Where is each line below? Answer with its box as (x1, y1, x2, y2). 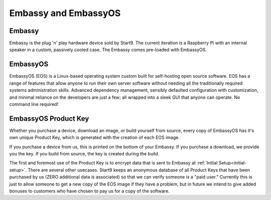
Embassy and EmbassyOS (9, 8, 121, 19)
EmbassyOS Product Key (9, 114, 89, 123)
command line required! (9, 101, 59, 107)
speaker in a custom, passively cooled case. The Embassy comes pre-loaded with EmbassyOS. (9, 47, 207, 53)
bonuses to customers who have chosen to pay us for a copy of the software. (9, 188, 170, 194)
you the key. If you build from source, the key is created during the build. (9, 151, 160, 156)
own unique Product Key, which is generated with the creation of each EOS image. (9, 134, 180, 140)
